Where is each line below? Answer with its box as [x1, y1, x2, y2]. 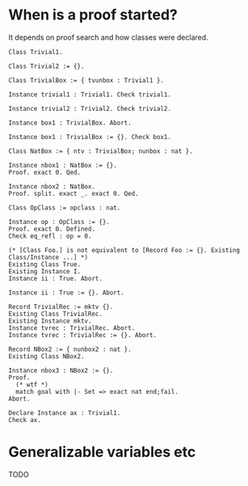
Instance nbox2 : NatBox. [8, 182, 95, 191]
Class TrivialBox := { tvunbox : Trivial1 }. [8, 76, 164, 84]
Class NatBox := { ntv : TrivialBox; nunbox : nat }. [8, 147, 194, 155]
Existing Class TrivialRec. [8, 310, 103, 318]
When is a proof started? [8, 6, 178, 24]
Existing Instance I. [8, 267, 82, 276]
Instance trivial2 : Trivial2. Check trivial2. [8, 104, 172, 112]
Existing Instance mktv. [8, 317, 92, 325]
